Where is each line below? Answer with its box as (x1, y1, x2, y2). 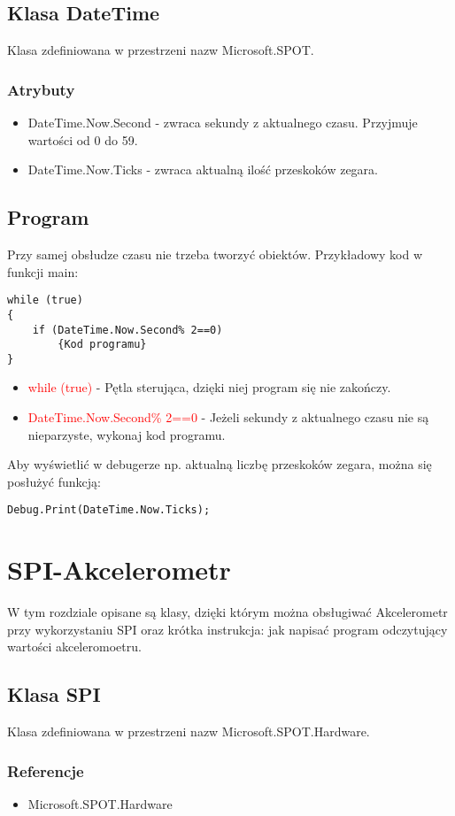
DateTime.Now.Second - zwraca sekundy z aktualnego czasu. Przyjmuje (27, 113, 418, 132)
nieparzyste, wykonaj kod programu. (27, 425, 226, 443)
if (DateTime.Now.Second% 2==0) (32, 323, 223, 336)
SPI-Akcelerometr (7, 551, 231, 588)
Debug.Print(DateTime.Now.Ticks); (7, 504, 211, 517)
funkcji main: (7, 262, 79, 281)
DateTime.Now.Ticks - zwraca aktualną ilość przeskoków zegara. (27, 160, 378, 179)
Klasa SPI (7, 681, 101, 708)
